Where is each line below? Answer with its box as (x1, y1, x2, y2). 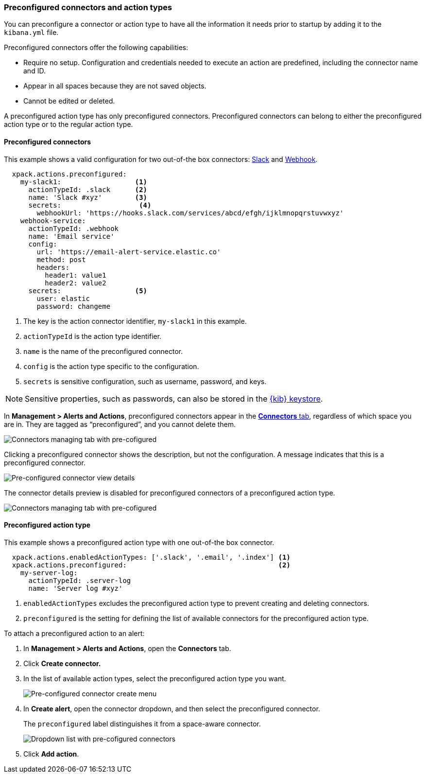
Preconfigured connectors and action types (4, 2, 172, 12)
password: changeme (36, 302, 111, 310)
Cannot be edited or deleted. (23, 97, 115, 106)
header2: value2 (45, 279, 106, 287)
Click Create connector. (23, 659, 101, 668)
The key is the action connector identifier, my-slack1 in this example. (23, 317, 247, 325)
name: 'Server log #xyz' (28, 584, 123, 592)
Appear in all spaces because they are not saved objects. (23, 82, 206, 90)
